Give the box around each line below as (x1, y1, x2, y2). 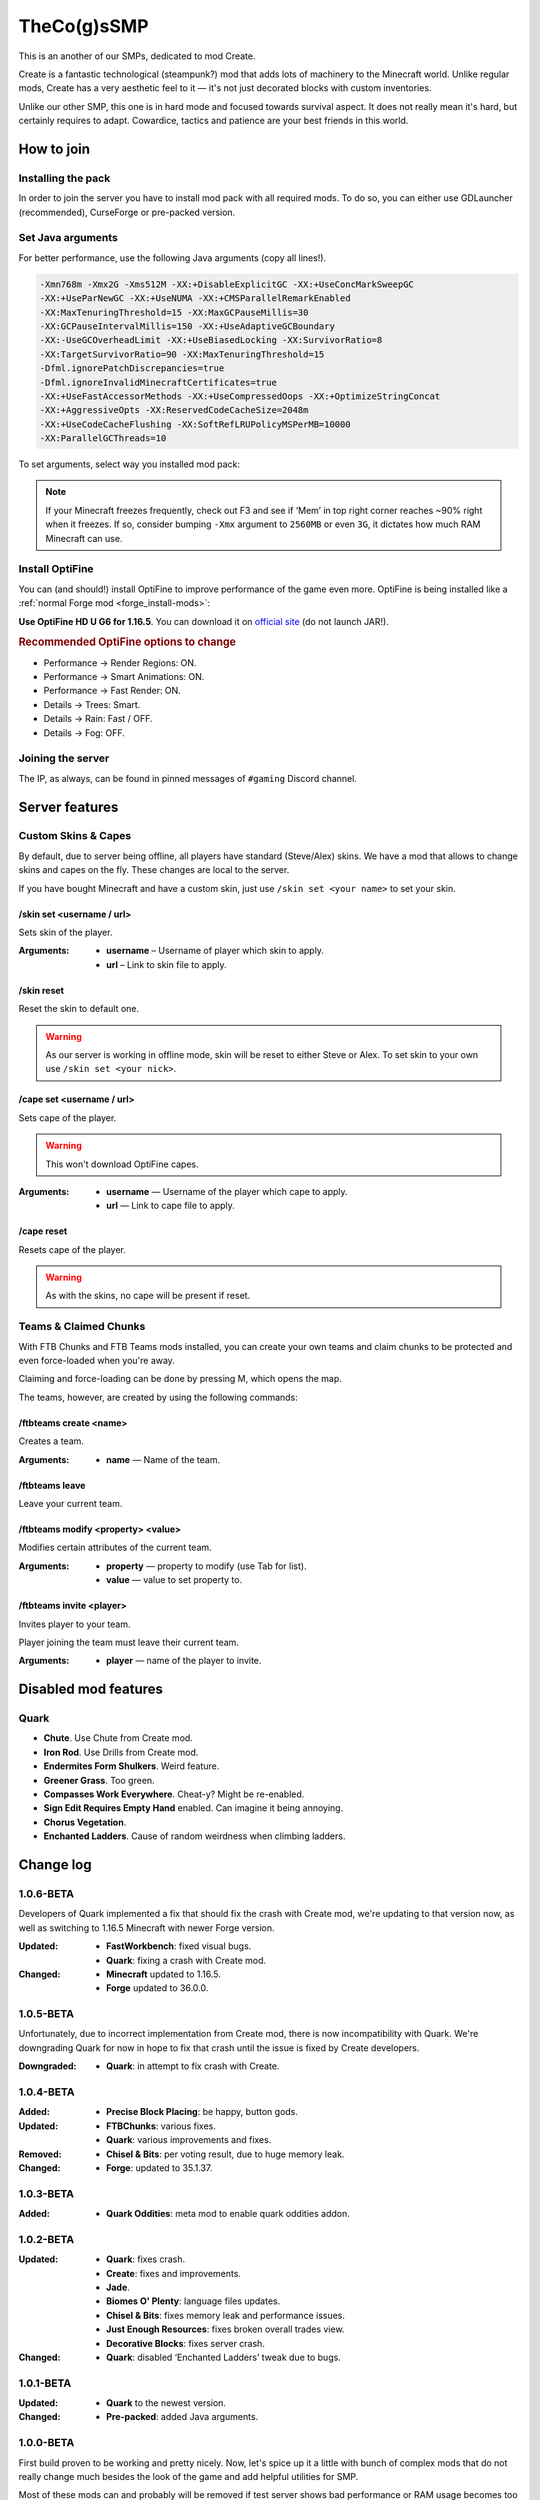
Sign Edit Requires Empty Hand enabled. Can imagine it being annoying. (43, 1802, 344, 1814)
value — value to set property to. (106, 1574, 243, 1586)
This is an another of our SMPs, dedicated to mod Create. (18, 50, 256, 62)
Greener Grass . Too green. (43, 1774, 155, 1786)
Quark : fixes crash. (106, 2253, 185, 2265)
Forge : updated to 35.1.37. (106, 2161, 213, 2174)
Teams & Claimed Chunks (18, 1320, 146, 1334)
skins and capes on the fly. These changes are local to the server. (18, 864, 290, 876)
